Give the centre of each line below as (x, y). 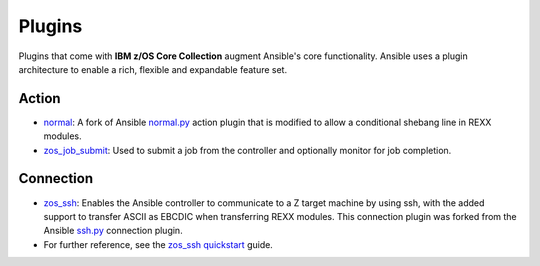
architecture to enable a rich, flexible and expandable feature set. (153, 69)
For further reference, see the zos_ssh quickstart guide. (158, 244)
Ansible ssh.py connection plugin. (113, 231)
